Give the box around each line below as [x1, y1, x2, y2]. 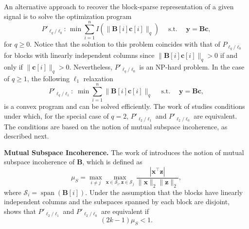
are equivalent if [101, 206, 149, 216]
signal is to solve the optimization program [4, 11, 132, 21]
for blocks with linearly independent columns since [4, 50, 155, 60]
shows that [4, 206, 36, 216]
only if [4, 61, 23, 71]
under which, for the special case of [4, 111, 109, 121]
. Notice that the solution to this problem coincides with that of [30, 39, 220, 49]
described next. [4, 131, 49, 141]
